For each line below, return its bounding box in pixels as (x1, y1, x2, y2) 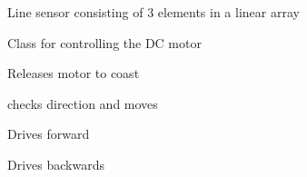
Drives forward (7, 124, 90, 143)
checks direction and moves (7, 93, 158, 113)
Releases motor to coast (7, 64, 140, 83)
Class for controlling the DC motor (7, 33, 202, 52)
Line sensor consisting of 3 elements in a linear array (7, 3, 300, 21)
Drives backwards (7, 154, 104, 173)
